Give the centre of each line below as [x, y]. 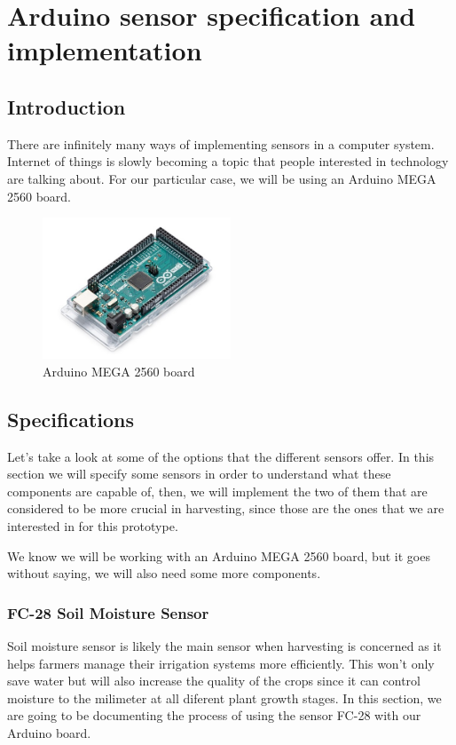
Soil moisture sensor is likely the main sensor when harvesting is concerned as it [224, 645]
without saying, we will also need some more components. [164, 573]
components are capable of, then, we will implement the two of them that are [217, 491]
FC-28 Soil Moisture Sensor [108, 612]
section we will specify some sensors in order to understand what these [199, 474]
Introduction [67, 106]
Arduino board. [49, 732]
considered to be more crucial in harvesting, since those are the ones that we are [226, 508]
